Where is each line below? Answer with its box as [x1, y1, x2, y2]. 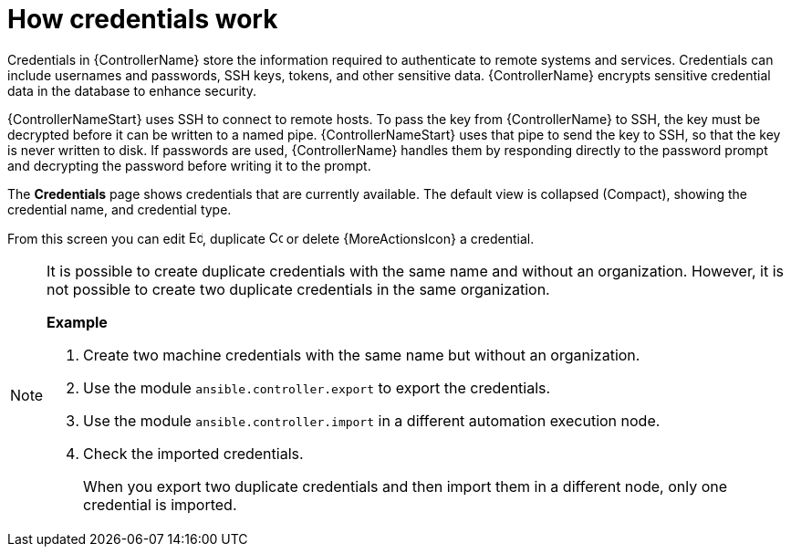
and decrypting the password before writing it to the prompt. [7, 157, 371, 173]
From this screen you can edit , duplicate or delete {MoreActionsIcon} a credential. [7, 230, 535, 246]
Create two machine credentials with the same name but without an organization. [83, 345, 640, 364]
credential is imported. [83, 495, 237, 514]
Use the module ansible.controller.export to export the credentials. [83, 378, 551, 397]
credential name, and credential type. [7, 201, 232, 217]
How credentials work [7, 4, 278, 35]
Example [47, 312, 108, 331]
